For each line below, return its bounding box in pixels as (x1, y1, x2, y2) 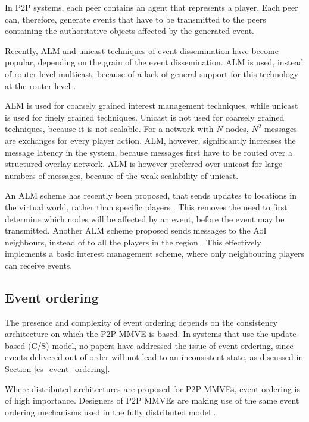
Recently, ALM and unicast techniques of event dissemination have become (5, 44, 279, 56)
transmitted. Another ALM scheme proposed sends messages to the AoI (5, 224, 267, 237)
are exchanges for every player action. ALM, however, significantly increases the (5, 134, 296, 146)
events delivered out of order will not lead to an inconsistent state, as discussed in (5, 351, 304, 363)
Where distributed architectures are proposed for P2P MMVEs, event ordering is (5, 382, 301, 395)
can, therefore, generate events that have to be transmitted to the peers (5, 12, 266, 25)
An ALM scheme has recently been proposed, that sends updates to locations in (5, 189, 297, 201)
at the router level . (5, 79, 76, 92)
